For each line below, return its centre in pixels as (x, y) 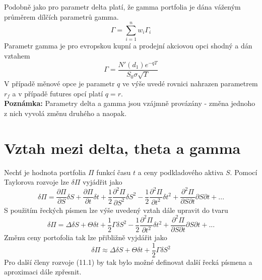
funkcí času (114, 172)
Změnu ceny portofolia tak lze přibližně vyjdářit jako (86, 237)
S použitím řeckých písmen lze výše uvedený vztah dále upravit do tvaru (116, 210)
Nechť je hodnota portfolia (45, 172)
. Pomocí (244, 172)
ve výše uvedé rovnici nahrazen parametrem (190, 83)
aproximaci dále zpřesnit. (43, 272)
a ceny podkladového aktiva (181, 172)
